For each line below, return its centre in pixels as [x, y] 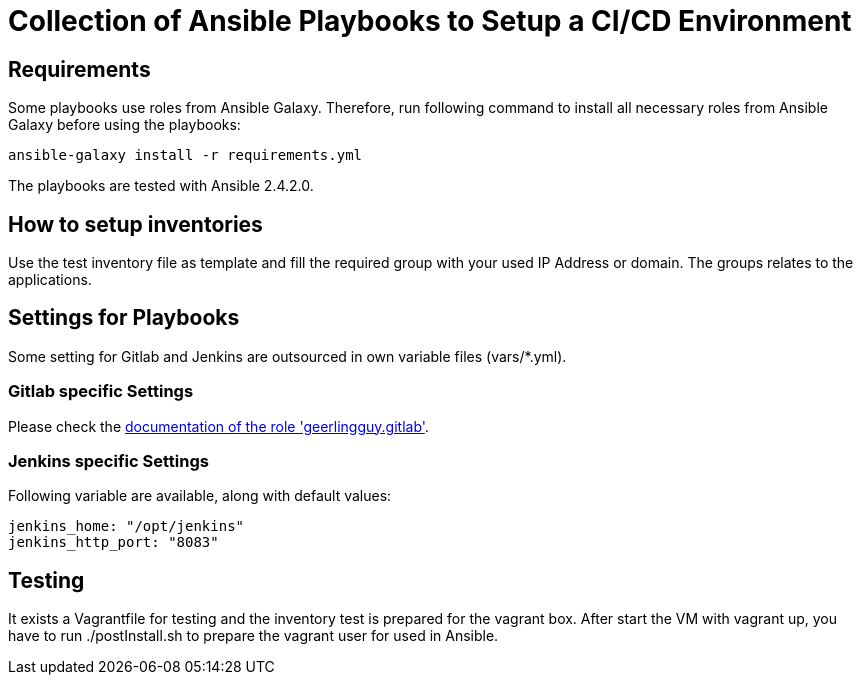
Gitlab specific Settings [101, 391]
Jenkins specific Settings [108, 460]
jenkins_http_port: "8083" [113, 542]
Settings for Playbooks [124, 318]
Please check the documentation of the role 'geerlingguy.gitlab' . [218, 426]
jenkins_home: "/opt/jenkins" [126, 526]
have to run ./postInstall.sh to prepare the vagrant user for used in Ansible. [253, 636]
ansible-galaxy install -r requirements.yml [185, 155]
